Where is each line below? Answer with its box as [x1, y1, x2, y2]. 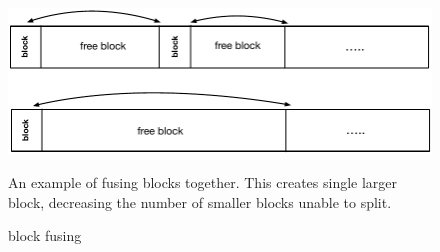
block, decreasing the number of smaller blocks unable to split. [8, 191, 392, 212]
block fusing [8, 225, 82, 246]
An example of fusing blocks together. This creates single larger [8, 172, 398, 193]
